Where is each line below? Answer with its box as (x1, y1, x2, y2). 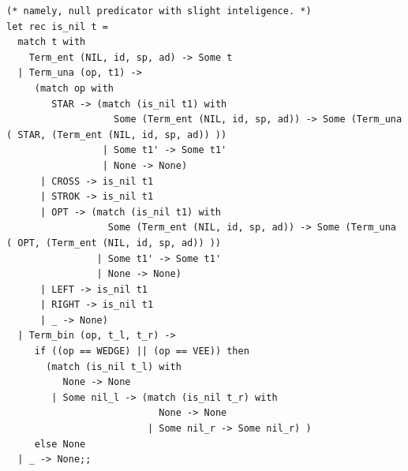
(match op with (34, 82, 114, 94)
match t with (17, 36, 86, 48)
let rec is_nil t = (6, 21, 108, 32)
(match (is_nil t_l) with (46, 361, 182, 372)
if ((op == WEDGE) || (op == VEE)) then (34, 346, 249, 357)
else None (34, 438, 86, 450)
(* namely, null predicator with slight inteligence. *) (6, 6, 312, 17)
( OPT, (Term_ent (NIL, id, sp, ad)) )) (6, 237, 222, 249)
